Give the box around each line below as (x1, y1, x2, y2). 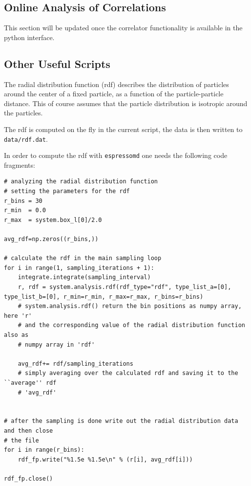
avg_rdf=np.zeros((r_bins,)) (4, 236, 99, 243)
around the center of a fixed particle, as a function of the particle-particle (4, 88, 224, 99)
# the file (4, 437, 39, 444)
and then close (4, 427, 53, 434)
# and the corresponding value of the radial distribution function (18, 322, 245, 329)
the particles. (4, 108, 43, 118)
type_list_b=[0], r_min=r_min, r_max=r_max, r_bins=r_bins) (4, 293, 204, 300)
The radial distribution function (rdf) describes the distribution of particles (4, 79, 229, 89)
